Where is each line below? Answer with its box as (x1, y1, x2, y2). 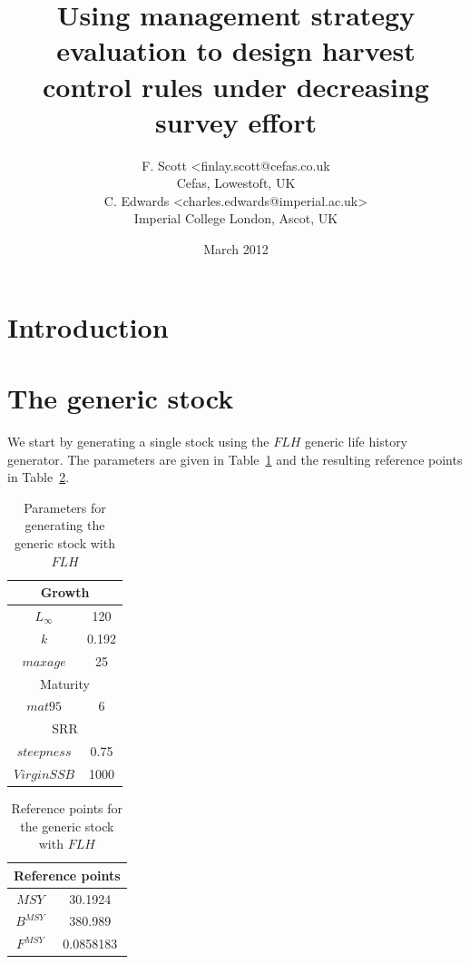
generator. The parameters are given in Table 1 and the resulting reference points (7, 449, 463, 468)
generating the (24, 516, 105, 535)
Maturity (40, 674, 90, 693)
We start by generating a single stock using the (7, 431, 269, 450)
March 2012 (203, 240, 269, 259)
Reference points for (11, 798, 123, 817)
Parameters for (24, 497, 106, 516)
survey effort (155, 103, 317, 140)
